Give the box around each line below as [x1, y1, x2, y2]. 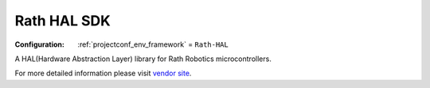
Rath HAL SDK [14, 12, 111, 29]
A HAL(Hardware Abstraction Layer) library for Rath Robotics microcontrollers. [14, 54, 272, 63]
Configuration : [14, 40, 65, 49]
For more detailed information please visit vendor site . [14, 68, 192, 78]
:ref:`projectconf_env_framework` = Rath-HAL [77, 40, 229, 49]
